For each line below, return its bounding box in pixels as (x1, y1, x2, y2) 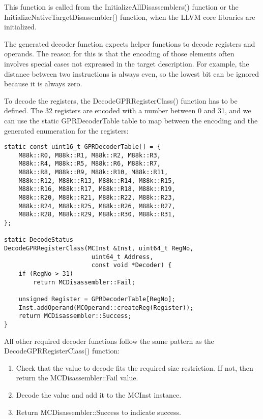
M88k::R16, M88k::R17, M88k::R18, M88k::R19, (18, 185, 176, 193)
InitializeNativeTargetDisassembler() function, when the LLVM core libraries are (4, 11, 255, 22)
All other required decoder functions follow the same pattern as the (4, 335, 214, 346)
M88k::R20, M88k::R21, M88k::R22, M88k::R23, (18, 194, 176, 202)
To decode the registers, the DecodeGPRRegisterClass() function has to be (4, 95, 238, 106)
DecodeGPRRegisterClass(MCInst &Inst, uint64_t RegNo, (4, 245, 194, 252)
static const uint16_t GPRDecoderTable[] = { (4, 143, 161, 151)
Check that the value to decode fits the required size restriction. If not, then (16, 362, 253, 373)
